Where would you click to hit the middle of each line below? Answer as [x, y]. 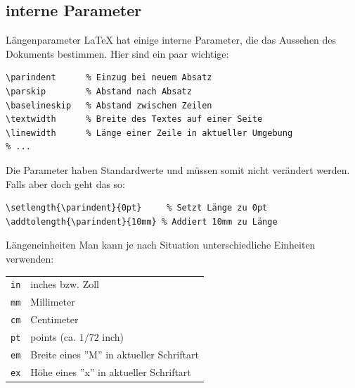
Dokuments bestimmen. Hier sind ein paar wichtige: [117, 53]
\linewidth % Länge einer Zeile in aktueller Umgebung [149, 133]
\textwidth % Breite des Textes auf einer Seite [134, 119]
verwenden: [30, 258]
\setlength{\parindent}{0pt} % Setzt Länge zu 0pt [137, 208]
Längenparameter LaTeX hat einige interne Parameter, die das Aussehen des [171, 40]
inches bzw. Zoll [65, 284]
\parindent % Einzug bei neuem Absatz [109, 78]
